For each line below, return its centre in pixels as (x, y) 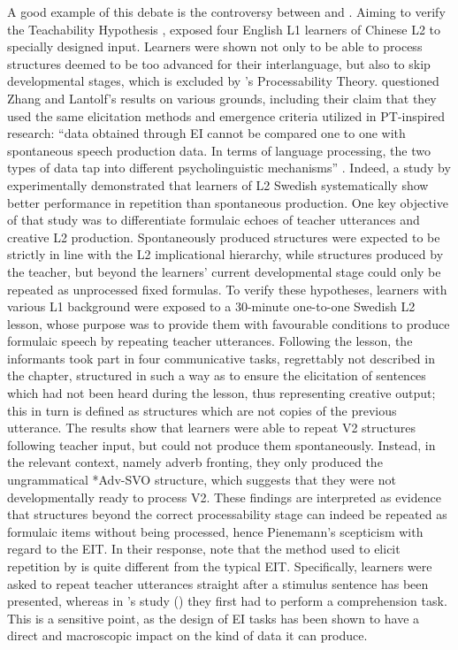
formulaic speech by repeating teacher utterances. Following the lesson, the (210, 341)
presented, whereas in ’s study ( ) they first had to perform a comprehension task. (227, 601)
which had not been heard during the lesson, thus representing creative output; (221, 393)
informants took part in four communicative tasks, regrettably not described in (221, 358)
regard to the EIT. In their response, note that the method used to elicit (204, 549)
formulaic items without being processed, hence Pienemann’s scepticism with (215, 531)
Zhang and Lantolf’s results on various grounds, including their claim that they (222, 98)
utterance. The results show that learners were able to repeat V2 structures (211, 428)
